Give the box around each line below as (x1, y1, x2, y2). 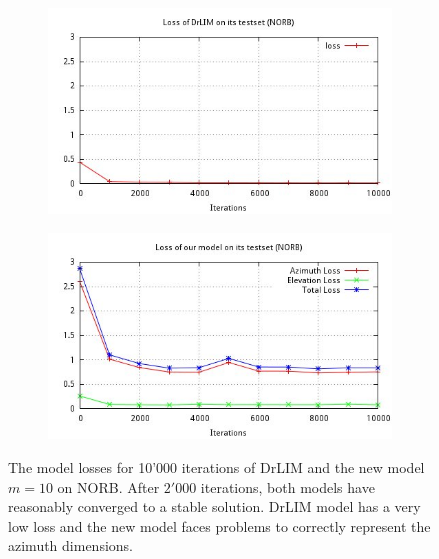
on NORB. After (57, 476, 160, 497)
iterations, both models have (200, 476, 375, 497)
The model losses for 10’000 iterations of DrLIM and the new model (8, 456, 425, 477)
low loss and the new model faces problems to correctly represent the (8, 515, 431, 536)
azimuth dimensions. (8, 535, 133, 556)
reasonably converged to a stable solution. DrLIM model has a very (8, 496, 421, 517)
